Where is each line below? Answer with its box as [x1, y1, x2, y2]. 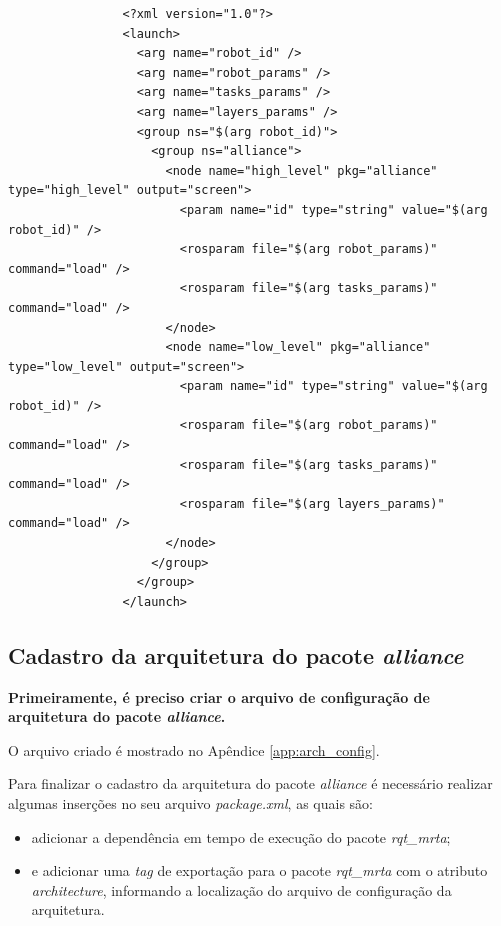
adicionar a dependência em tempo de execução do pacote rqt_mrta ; [31, 826, 451, 847]
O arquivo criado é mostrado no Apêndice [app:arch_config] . [8, 739, 380, 760]
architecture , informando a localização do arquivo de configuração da [31, 879, 452, 900]
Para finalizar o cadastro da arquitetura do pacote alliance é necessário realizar [8, 773, 493, 794]
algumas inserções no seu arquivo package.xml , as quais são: [8, 792, 373, 813]
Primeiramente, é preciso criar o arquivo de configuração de [8, 686, 430, 707]
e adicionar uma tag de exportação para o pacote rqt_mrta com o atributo [31, 860, 488, 881]
